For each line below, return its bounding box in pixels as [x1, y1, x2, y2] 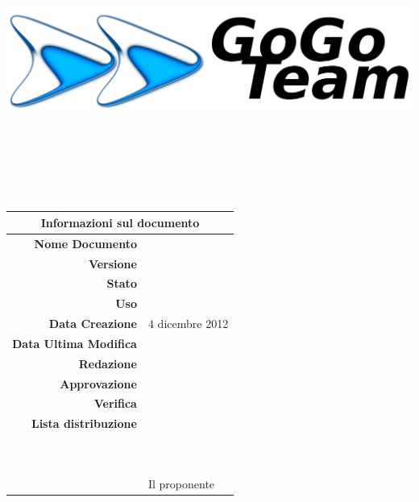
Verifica [93, 395, 137, 412]
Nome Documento [34, 234, 137, 251]
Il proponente [147, 475, 215, 492]
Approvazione [60, 375, 137, 392]
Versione [88, 255, 137, 272]
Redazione [78, 355, 137, 371]
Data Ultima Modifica [12, 334, 137, 351]
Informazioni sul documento [40, 214, 200, 230]
